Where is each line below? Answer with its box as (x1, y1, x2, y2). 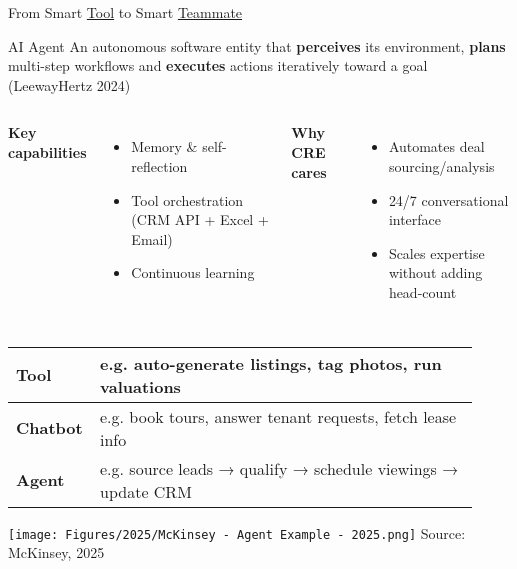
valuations (100, 374, 181, 398)
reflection (131, 155, 188, 176)
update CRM (100, 479, 192, 503)
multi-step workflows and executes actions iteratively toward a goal (8, 55, 428, 76)
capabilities (8, 141, 87, 162)
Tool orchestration (131, 189, 244, 210)
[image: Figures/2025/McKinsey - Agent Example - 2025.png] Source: (8, 522, 466, 543)
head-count (388, 281, 457, 302)
